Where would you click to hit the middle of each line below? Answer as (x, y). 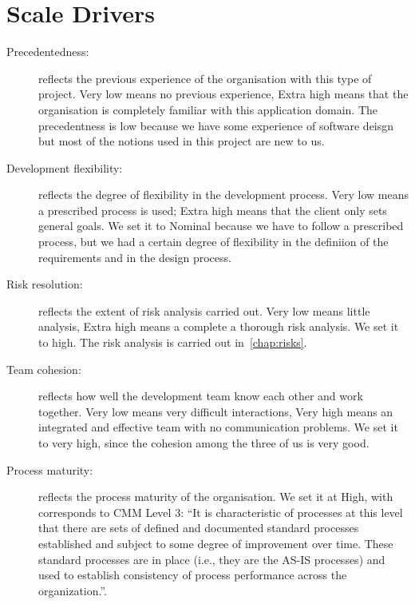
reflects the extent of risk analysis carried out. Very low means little (204, 310)
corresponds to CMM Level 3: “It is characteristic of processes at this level (221, 512)
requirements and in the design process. (135, 257)
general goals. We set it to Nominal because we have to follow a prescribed (221, 226)
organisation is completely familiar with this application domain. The (208, 109)
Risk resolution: (45, 284)
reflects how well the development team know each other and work (201, 396)
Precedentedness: (48, 52)
